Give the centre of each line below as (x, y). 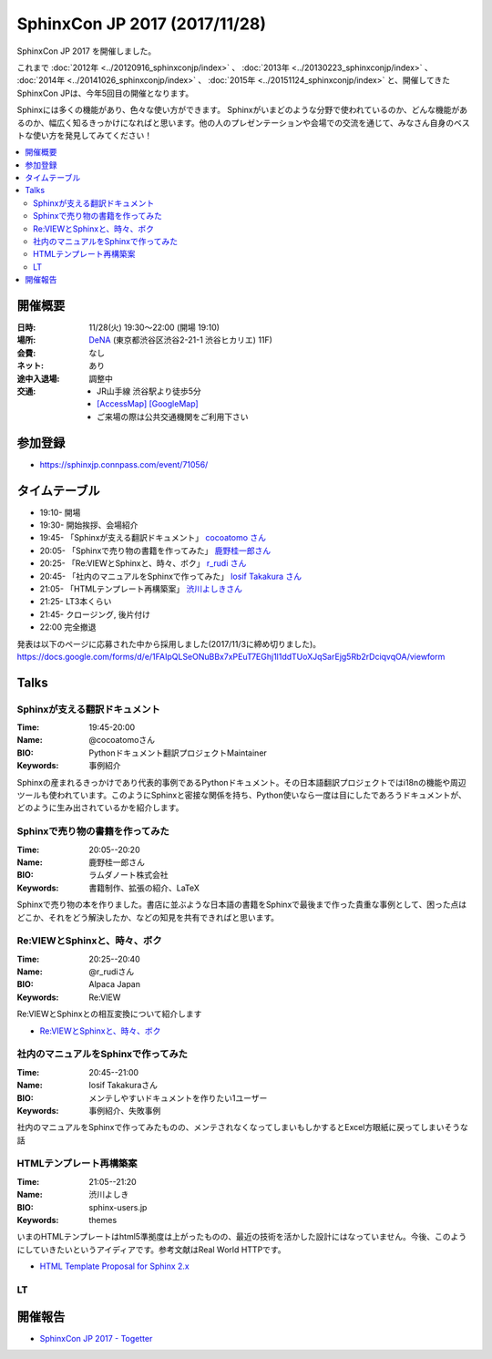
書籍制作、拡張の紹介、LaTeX (144, 888)
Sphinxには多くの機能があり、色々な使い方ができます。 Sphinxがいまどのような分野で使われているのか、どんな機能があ (242, 110)
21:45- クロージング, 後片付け (95, 614)
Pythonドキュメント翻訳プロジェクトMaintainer (178, 753)
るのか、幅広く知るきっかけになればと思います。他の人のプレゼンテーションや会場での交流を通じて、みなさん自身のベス (244, 122)
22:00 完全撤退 (68, 627)
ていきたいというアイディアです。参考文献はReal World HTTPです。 (159, 1250)
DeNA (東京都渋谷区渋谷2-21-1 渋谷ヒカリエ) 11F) (181, 340)
